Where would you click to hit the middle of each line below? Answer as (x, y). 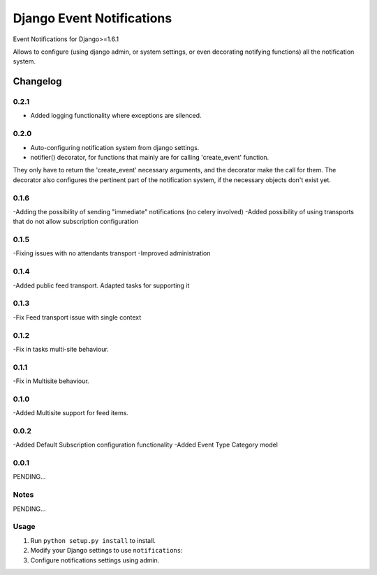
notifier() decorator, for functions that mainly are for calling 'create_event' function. (150, 158)
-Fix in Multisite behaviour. (51, 381)
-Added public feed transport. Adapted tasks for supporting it (101, 285)
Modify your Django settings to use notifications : (106, 551)
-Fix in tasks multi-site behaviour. (61, 349)
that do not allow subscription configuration (76, 222)
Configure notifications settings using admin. (95, 560)
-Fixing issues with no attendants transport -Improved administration (112, 253)
